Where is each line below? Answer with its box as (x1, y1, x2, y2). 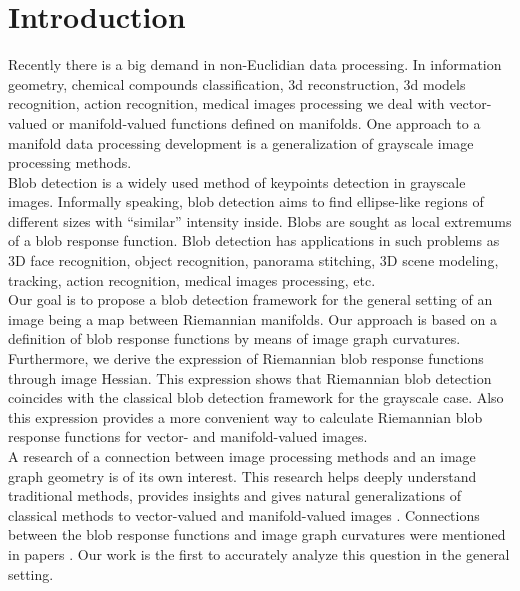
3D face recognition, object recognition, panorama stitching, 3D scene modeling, (8, 250, 499, 271)
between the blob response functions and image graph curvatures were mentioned (8, 524, 506, 545)
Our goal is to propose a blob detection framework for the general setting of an (8, 289, 493, 310)
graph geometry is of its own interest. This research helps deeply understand (8, 465, 477, 486)
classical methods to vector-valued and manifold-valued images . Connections (8, 504, 480, 525)
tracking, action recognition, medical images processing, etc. (8, 269, 376, 290)
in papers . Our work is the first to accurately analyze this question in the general (8, 543, 510, 564)
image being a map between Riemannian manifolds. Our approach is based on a (8, 308, 497, 329)
